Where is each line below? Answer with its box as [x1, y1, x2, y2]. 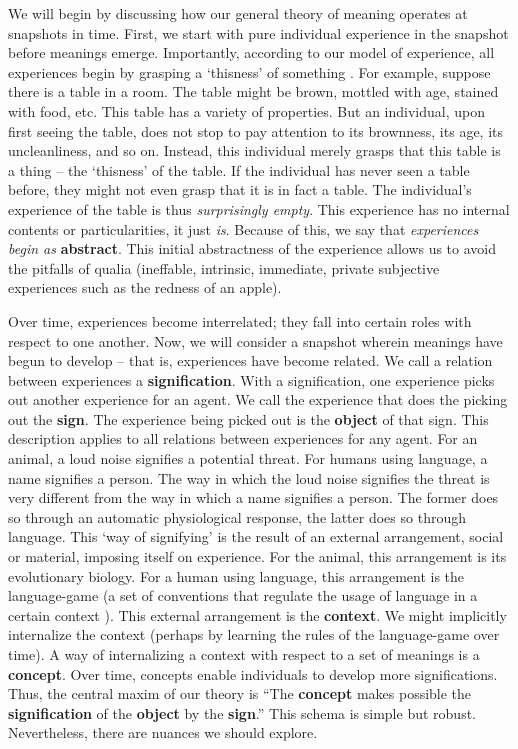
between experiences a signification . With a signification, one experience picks [8, 369, 495, 390]
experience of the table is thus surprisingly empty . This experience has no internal [8, 198, 510, 219]
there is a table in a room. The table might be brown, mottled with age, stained [8, 81, 499, 102]
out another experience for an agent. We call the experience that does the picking [8, 389, 508, 410]
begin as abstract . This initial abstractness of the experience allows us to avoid [8, 238, 497, 259]
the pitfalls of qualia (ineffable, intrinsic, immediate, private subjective [8, 257, 440, 278]
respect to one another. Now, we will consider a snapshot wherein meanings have [8, 330, 503, 351]
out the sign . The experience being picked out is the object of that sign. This [8, 408, 489, 429]
